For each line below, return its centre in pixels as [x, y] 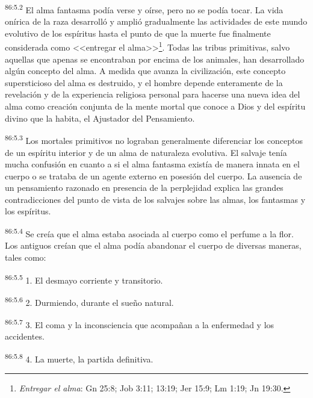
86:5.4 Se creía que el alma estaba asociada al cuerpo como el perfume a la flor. [149, 233]
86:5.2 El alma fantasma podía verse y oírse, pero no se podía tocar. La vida [144, 9]
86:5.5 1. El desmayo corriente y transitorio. [84, 279]
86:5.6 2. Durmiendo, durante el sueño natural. [89, 301]
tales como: [26, 257]
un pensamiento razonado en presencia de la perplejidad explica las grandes [144, 188]
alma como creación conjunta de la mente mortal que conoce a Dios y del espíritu [155, 106]
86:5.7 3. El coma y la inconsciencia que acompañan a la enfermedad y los [140, 324]
